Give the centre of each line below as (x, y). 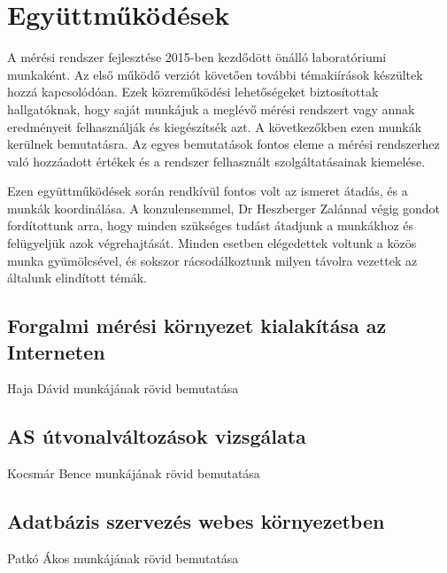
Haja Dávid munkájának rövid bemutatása (123, 388)
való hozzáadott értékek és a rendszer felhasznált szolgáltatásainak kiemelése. (216, 161)
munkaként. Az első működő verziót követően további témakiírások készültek (215, 74)
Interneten (56, 351)
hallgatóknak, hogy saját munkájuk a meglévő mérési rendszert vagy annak (211, 108)
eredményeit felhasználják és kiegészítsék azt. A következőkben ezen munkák (215, 126)
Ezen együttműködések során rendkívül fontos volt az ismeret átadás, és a (208, 191)
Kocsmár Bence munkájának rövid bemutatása (134, 473)
